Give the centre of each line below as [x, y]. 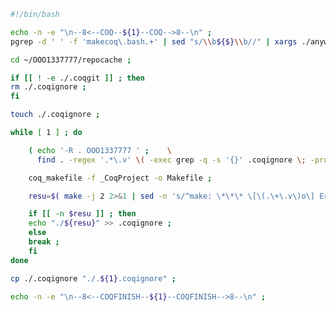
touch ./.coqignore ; [55, 115]
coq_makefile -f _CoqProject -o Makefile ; [120, 178]
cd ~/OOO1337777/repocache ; [71, 60]
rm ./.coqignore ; [48, 87]
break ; [44, 242]
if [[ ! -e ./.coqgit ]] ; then [77, 78]
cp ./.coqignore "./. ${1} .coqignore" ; [93, 278]
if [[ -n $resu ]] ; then [82, 214]
